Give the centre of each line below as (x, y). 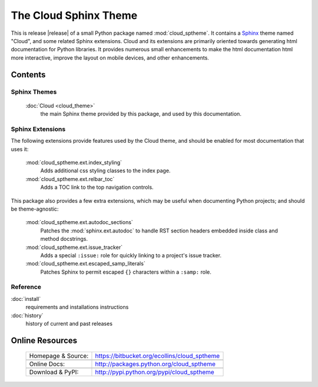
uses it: (20, 149)
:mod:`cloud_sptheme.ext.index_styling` (74, 163)
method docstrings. (64, 239)
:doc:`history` (27, 315)
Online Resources (44, 340)
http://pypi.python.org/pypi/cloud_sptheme (155, 372)
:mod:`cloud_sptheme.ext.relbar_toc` (70, 179)
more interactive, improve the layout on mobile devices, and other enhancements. (110, 58)
